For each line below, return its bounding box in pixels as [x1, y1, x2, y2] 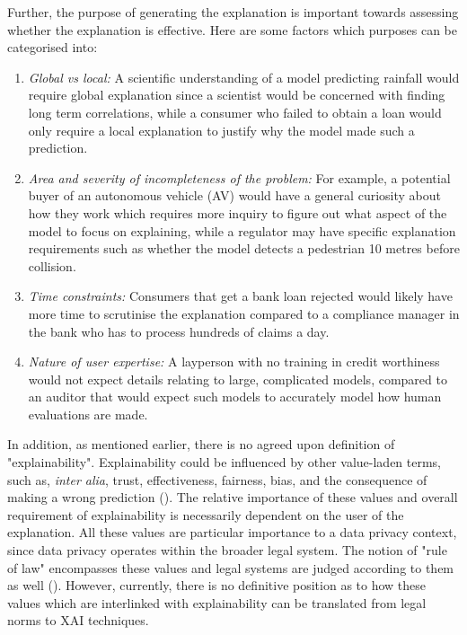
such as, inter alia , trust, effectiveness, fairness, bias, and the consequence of [7, 470, 427, 489]
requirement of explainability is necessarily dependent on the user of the [7, 505, 404, 524]
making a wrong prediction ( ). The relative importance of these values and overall [7, 488, 458, 507]
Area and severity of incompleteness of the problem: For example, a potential [28, 168, 451, 187]
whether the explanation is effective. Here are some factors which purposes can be [7, 20, 458, 39]
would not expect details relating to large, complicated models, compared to [28, 369, 447, 388]
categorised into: [7, 38, 98, 57]
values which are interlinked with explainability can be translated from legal [7, 593, 427, 612]
